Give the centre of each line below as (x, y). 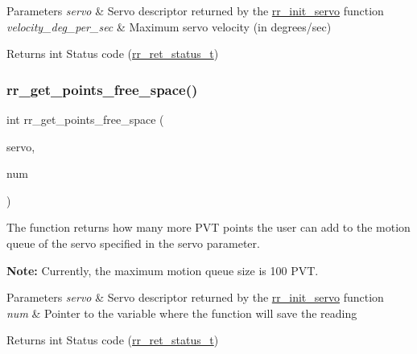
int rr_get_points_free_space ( (85, 119)
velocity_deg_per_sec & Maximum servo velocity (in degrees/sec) (169, 26)
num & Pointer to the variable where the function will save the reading (182, 313)
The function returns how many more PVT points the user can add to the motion (208, 227)
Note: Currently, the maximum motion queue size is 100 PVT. (163, 270)
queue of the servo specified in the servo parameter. (133, 243)
